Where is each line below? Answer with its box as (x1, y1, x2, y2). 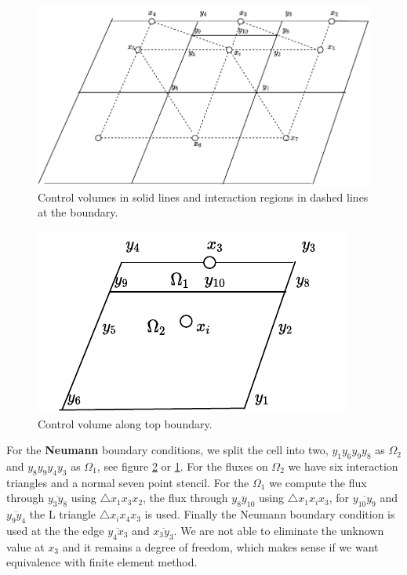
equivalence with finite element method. (6, 554, 198, 570)
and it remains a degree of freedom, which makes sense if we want (62, 538, 379, 555)
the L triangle (29, 506, 96, 522)
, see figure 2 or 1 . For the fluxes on (96, 457, 268, 474)
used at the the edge (6, 522, 104, 538)
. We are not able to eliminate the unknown (173, 522, 384, 538)
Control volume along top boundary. (38, 415, 213, 431)
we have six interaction (288, 457, 398, 474)
